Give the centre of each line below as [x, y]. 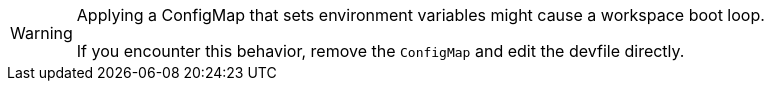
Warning [41, 33]
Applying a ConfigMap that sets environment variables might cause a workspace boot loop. [420, 15]
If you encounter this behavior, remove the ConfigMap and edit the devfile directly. [380, 51]
